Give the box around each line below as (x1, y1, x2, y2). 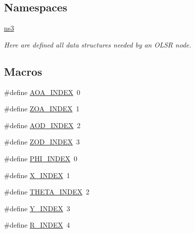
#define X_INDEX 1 (4, 170, 70, 180)
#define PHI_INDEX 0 (4, 153, 77, 163)
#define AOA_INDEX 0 (4, 87, 81, 97)
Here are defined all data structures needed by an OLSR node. (4, 39, 192, 49)
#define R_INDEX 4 (4, 220, 70, 230)
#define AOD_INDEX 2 (4, 120, 81, 130)
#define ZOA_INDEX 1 (4, 103, 80, 114)
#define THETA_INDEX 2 (4, 186, 90, 197)
